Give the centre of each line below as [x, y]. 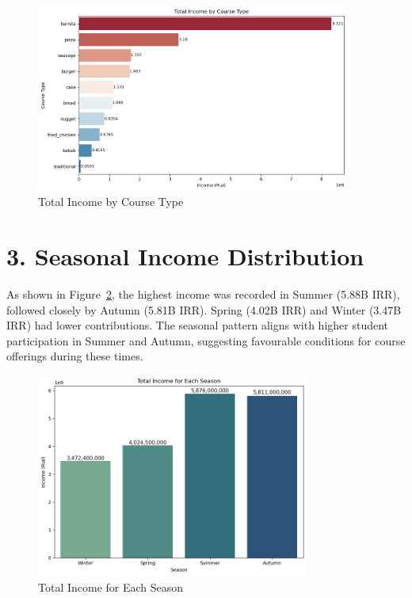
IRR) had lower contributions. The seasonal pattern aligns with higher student [198, 325]
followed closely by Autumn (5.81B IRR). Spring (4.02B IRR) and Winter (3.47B [204, 309]
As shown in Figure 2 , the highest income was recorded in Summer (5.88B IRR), [203, 294]
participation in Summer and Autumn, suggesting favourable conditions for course [206, 340]
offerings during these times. [75, 356]
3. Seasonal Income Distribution [185, 256]
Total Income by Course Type [111, 202]
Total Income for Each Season [111, 587]
